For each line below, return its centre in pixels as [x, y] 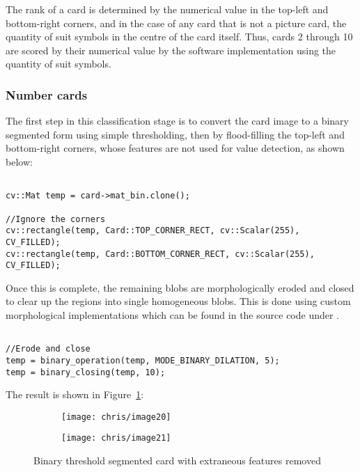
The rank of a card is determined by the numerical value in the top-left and [167, 9]
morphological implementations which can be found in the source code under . [173, 315]
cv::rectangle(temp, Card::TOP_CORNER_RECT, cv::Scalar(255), [153, 231]
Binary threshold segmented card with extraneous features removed [177, 461]
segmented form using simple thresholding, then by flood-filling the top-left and [175, 134]
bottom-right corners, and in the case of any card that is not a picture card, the [176, 23]
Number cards [47, 94]
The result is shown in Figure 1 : [75, 394]
